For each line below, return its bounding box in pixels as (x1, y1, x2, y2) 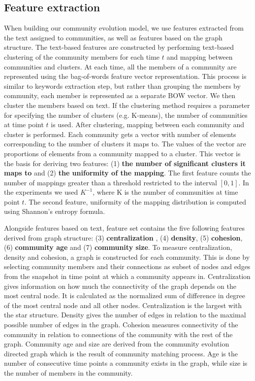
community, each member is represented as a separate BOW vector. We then (4, 90, 236, 101)
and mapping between (166, 51, 233, 62)
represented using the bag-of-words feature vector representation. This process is (4, 71, 247, 81)
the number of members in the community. (4, 367, 133, 378)
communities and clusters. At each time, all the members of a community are (4, 61, 237, 71)
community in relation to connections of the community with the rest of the (4, 329, 233, 339)
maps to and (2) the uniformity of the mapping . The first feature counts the (4, 168, 251, 178)
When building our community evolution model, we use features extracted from (4, 23, 244, 33)
